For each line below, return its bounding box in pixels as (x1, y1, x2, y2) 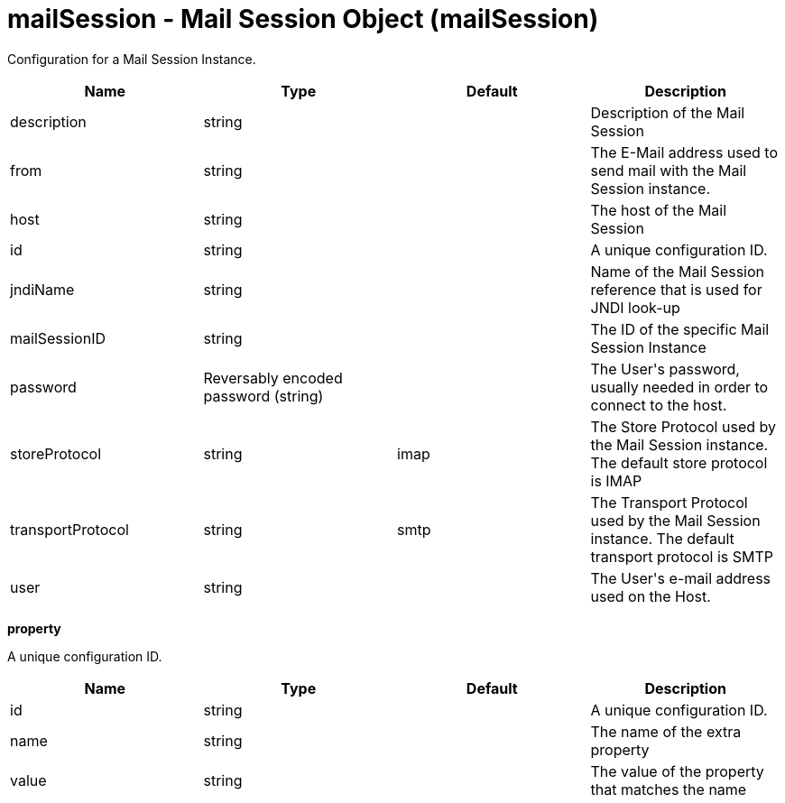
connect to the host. (590, 395, 727, 414)
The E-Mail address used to (590, 143, 779, 162)
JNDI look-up (590, 298, 680, 317)
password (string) (203, 386, 324, 405)
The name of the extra (590, 722, 742, 741)
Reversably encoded (203, 368, 343, 387)
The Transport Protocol (590, 493, 748, 512)
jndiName (10, 280, 75, 299)
